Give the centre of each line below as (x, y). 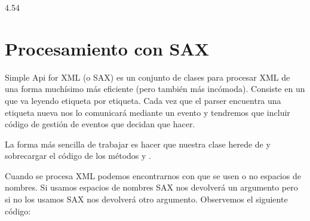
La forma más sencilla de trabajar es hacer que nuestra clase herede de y (138, 144)
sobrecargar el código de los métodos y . (78, 156)
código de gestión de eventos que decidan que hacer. (100, 124)
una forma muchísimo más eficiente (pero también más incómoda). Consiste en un (155, 89)
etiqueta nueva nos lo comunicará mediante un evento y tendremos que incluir (148, 112)
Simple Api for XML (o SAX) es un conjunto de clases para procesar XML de (148, 77)
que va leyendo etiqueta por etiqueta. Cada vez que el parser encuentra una (143, 100)
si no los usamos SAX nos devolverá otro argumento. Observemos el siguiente (146, 199)
